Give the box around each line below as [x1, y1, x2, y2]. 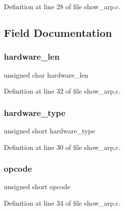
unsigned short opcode [4, 181, 71, 192]
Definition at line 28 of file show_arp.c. [4, 1, 121, 11]
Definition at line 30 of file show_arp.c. [4, 142, 121, 152]
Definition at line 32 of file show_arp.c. [4, 86, 121, 96]
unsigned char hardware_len [4, 69, 89, 80]
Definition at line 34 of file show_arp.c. [4, 198, 121, 208]
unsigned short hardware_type [4, 126, 95, 135]
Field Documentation [4, 25, 112, 40]
